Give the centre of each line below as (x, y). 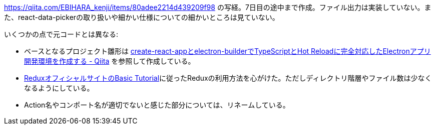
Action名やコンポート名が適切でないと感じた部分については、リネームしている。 (157, 105)
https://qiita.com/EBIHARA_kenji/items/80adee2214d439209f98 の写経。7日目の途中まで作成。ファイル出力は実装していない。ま (218, 7)
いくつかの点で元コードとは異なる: (61, 34)
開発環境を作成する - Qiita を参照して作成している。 (110, 61)
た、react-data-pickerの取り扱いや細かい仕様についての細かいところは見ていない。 (142, 17)
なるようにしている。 (59, 88)
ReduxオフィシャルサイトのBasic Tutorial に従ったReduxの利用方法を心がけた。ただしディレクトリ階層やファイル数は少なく (228, 78)
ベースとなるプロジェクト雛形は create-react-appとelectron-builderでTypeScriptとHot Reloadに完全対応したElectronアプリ (228, 51)
